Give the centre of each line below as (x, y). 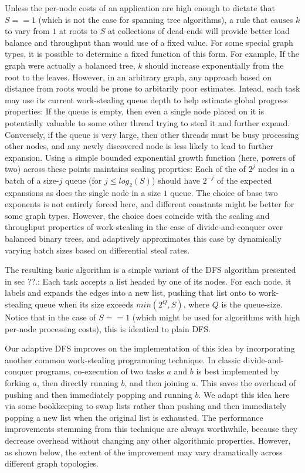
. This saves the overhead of (246, 383)
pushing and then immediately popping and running (99, 394)
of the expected (244, 180)
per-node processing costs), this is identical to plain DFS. (108, 328)
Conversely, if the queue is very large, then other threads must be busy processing (152, 134)
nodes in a (276, 169)
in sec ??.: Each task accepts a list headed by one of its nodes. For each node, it (148, 281)
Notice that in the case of (50, 317)
